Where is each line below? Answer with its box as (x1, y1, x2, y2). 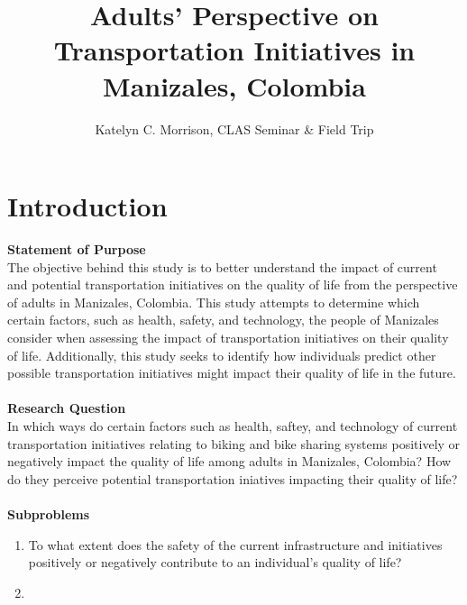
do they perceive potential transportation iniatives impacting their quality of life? (7, 469, 458, 488)
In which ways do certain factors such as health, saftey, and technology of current (7, 416, 458, 435)
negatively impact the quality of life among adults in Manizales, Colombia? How (7, 452, 452, 471)
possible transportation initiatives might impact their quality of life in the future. (7, 363, 456, 382)
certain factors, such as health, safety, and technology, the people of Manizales (7, 310, 439, 329)
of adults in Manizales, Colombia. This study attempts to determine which (7, 292, 420, 311)
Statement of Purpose (7, 240, 146, 259)
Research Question (7, 399, 126, 417)
